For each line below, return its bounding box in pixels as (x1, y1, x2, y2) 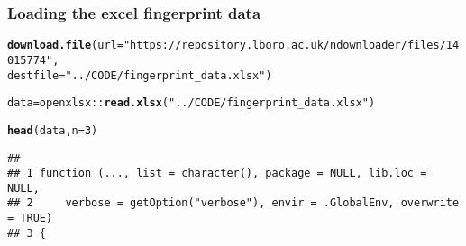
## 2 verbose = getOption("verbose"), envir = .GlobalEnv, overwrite (7, 196, 460, 210)
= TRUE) (7, 212, 53, 225)
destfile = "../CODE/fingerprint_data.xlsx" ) (7, 68, 272, 82)
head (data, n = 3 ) (7, 123, 98, 137)
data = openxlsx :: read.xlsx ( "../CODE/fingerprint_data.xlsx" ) (7, 96, 376, 110)
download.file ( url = (7, 39, 123, 52)
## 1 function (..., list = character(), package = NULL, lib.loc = (7, 167, 427, 180)
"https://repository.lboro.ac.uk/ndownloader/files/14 (123, 39, 460, 52)
